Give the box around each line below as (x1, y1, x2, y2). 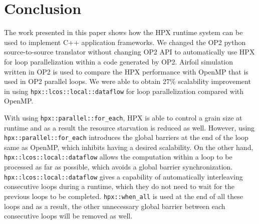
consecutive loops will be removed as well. (4, 210, 133, 221)
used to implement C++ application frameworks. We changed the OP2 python (4, 36, 246, 47)
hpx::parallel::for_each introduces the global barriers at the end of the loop (4, 132, 248, 142)
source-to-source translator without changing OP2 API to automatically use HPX (4, 46, 255, 57)
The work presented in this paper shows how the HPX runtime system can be (4, 27, 243, 37)
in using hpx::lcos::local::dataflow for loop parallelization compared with (4, 85, 244, 96)
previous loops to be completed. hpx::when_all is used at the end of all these (4, 190, 243, 201)
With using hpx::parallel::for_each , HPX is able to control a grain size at (4, 112, 242, 122)
